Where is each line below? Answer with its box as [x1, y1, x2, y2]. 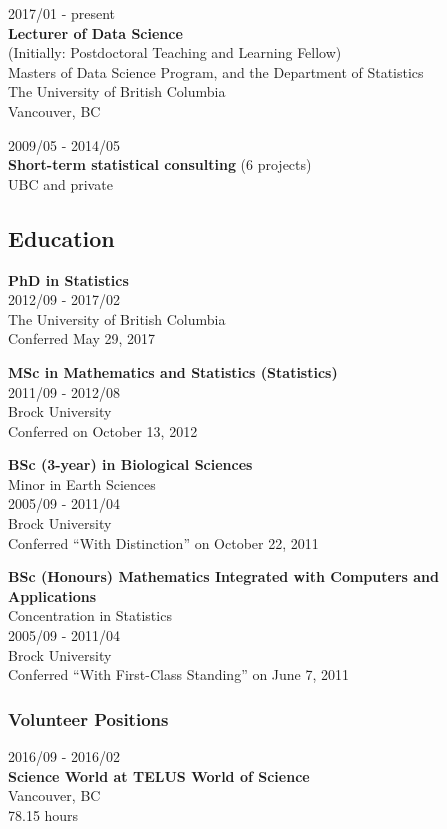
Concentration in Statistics [8, 605, 172, 626]
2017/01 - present [8, 3, 116, 23]
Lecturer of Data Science [8, 22, 183, 43]
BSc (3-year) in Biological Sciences [8, 454, 253, 475]
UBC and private [8, 173, 113, 194]
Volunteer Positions [8, 706, 169, 731]
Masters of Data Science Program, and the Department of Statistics [8, 61, 424, 82]
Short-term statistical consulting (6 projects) [8, 154, 312, 175]
